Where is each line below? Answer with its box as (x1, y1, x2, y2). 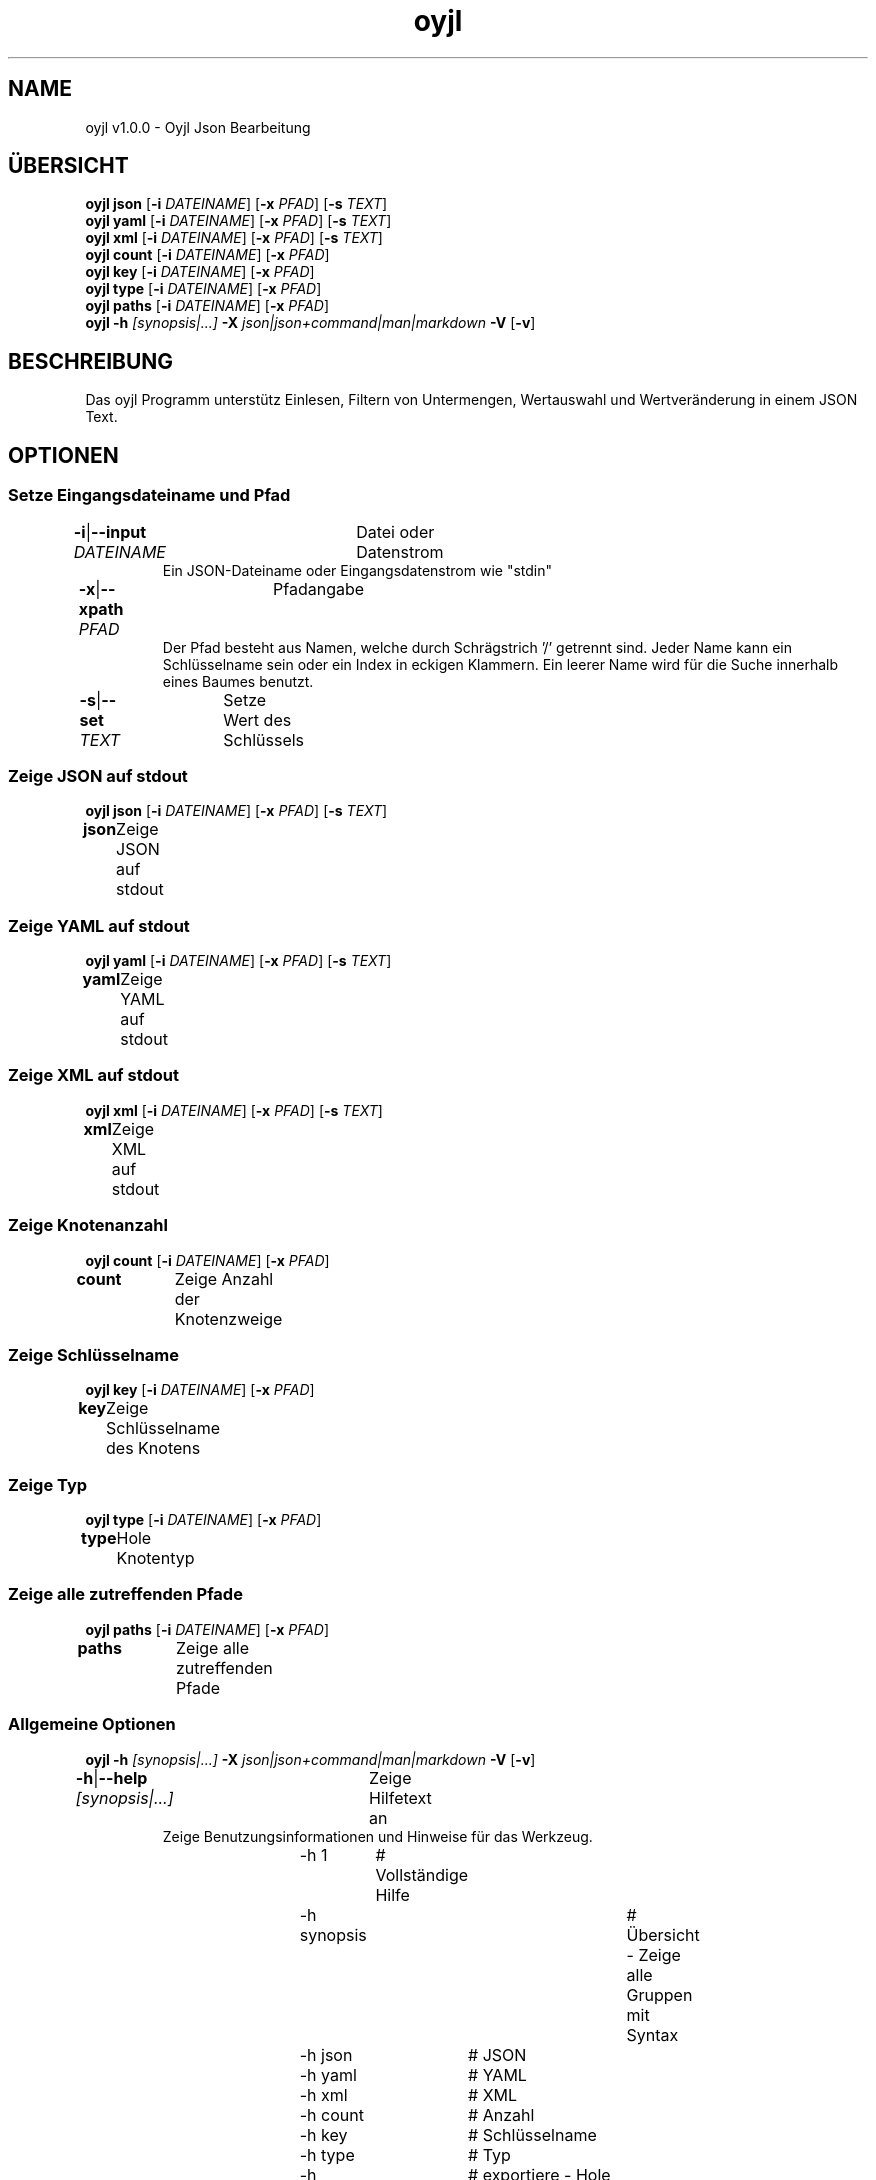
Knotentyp (116, 1548, 195, 1568)
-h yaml (299, 2064, 357, 2085)
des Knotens (106, 1438, 201, 1459)
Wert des (223, 709, 292, 730)
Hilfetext (369, 1787, 432, 1808)
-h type (299, 2144, 355, 2165)
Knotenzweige (174, 1308, 283, 1329)
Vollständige (375, 1864, 469, 1885)
